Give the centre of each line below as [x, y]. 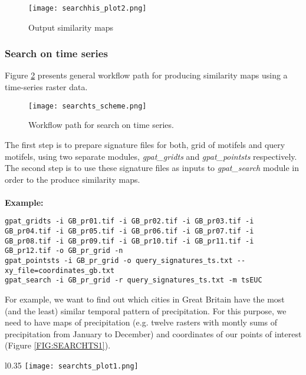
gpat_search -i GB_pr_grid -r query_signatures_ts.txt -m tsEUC [134, 280]
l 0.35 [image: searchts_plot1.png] [72, 365]
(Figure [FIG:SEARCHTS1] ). [58, 345]
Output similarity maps [71, 27]
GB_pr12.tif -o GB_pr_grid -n [64, 251]
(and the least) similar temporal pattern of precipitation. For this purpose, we [146, 310]
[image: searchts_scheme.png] [88, 106]
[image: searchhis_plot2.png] [88, 8]
